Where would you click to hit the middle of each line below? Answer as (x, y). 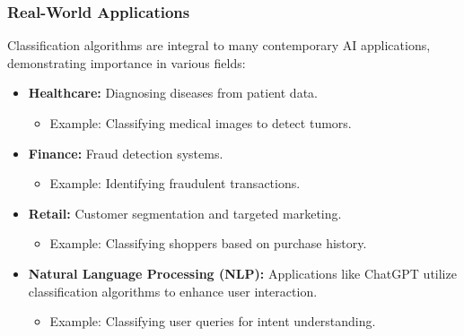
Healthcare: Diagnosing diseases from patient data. (173, 93)
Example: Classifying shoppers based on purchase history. (208, 243)
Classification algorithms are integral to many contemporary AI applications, (219, 45)
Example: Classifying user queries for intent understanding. (213, 321)
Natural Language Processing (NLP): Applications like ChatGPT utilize (242, 273)
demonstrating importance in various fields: (127, 62)
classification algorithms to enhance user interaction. (173, 291)
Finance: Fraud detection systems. (126, 153)
